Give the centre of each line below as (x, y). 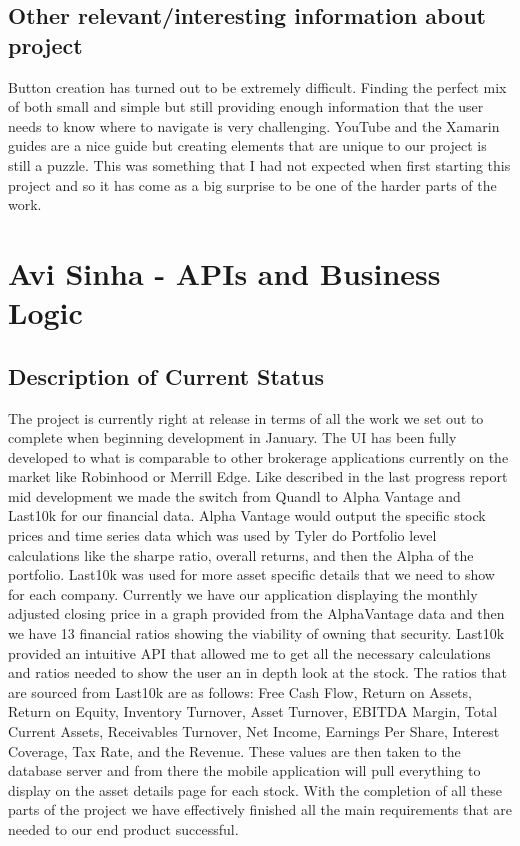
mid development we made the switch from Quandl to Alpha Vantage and (234, 495)
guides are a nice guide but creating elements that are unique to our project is (247, 145)
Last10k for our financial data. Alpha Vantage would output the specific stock (247, 515)
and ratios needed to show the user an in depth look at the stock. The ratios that (258, 672)
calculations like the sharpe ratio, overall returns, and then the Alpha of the (241, 554)
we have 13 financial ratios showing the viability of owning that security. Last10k (256, 633)
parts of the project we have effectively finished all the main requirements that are (260, 809)
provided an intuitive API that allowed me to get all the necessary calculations (249, 652)
